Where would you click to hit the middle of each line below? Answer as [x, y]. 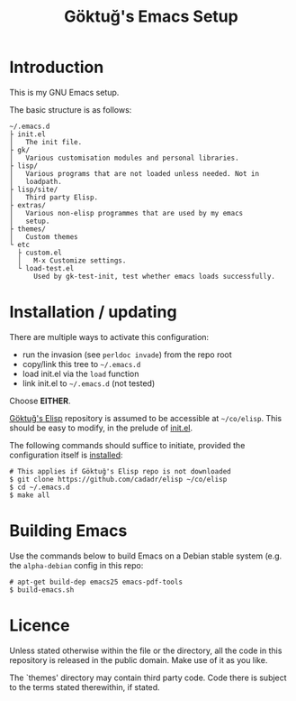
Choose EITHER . [40, 401]
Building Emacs [68, 531]
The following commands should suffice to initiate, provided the [127, 445]
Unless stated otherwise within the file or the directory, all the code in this [146, 650]
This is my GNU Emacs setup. [64, 92]
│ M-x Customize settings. [72, 260]
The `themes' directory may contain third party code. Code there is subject [148, 678]
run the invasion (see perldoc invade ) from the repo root [127, 355]
